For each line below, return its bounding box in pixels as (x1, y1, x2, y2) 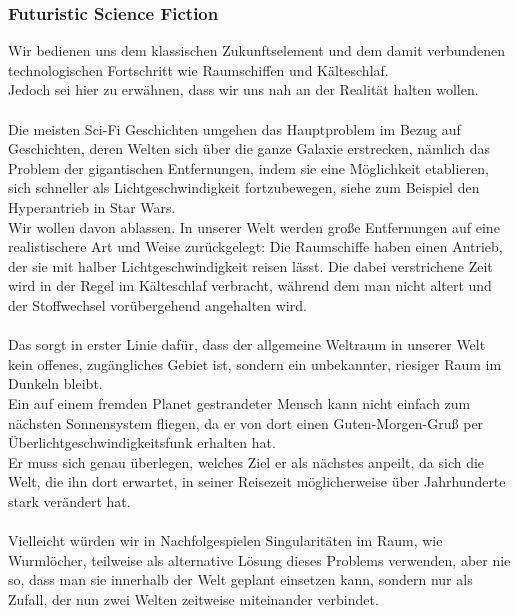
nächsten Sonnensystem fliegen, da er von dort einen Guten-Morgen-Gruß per (8, 412, 484, 433)
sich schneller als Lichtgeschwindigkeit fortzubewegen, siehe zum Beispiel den (8, 177, 480, 198)
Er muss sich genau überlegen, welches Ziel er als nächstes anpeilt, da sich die (8, 451, 485, 472)
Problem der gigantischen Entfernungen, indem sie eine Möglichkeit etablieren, (8, 157, 489, 178)
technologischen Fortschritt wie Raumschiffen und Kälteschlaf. (8, 59, 389, 80)
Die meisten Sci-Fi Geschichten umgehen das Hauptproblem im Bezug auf (8, 118, 461, 139)
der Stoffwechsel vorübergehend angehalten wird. (8, 294, 307, 315)
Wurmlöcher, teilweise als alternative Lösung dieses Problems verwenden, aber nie (8, 549, 511, 570)
